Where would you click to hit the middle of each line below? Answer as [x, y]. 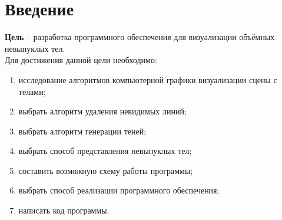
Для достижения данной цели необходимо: [81, 60]
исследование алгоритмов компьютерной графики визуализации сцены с [148, 79]
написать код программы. [64, 210]
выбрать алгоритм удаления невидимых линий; [102, 111]
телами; [32, 91]
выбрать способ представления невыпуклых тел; [105, 151]
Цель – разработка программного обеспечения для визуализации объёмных [140, 37]
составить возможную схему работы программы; [106, 170]
